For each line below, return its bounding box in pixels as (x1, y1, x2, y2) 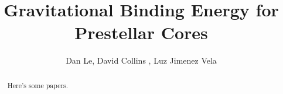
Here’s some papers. (7, 80, 69, 90)
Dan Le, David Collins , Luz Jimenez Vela (66, 54, 217, 67)
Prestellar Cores (74, 20, 208, 44)
